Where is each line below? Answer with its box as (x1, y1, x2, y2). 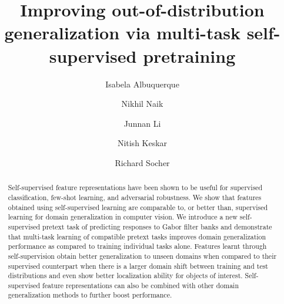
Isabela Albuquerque (105, 77, 179, 90)
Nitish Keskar (117, 137, 168, 149)
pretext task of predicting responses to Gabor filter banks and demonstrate (42, 221, 272, 231)
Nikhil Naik (121, 97, 163, 110)
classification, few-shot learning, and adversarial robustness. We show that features (8, 192, 262, 202)
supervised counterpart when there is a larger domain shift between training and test (8, 261, 268, 271)
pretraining (143, 43, 236, 67)
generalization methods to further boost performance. (8, 290, 172, 300)
